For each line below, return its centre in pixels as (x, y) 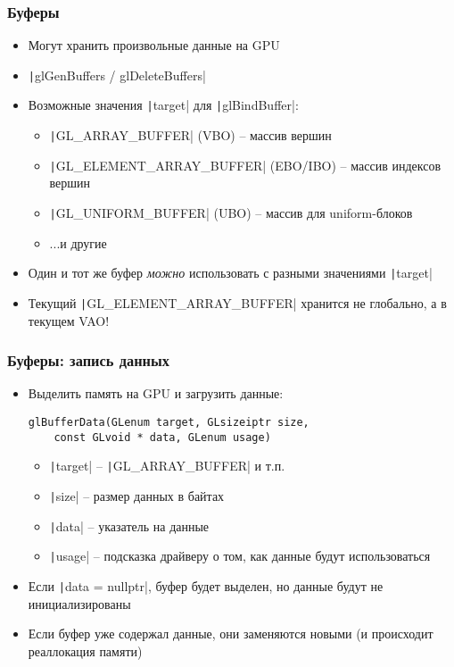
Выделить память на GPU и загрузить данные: (156, 393)
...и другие (78, 242)
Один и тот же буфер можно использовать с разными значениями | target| (230, 273)
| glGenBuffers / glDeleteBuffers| (117, 75)
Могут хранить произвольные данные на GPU (154, 45)
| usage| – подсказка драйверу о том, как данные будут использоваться (240, 556)
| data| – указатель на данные (129, 525)
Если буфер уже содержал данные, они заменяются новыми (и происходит (231, 634)
